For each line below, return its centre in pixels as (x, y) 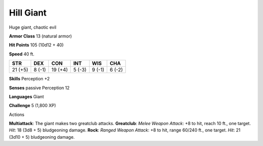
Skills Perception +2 (29, 79)
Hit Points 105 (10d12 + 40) (36, 45)
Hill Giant (28, 13)
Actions (17, 114)
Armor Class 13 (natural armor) (40, 36)
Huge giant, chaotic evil (33, 27)
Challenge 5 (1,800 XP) (32, 106)
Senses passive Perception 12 (39, 88)
